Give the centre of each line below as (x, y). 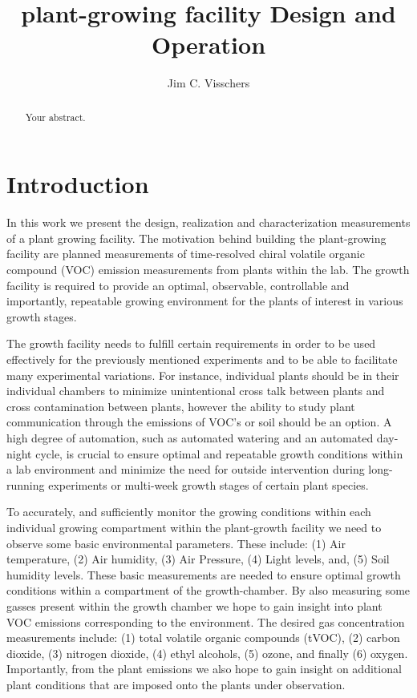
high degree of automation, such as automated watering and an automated (190, 438)
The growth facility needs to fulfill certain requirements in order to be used (191, 343)
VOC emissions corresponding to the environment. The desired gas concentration (206, 621)
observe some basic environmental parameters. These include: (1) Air (176, 543)
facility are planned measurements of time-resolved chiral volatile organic (186, 254)
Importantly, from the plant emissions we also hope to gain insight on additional (204, 669)
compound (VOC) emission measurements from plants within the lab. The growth (208, 270)
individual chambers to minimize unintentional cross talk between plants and (196, 391)
